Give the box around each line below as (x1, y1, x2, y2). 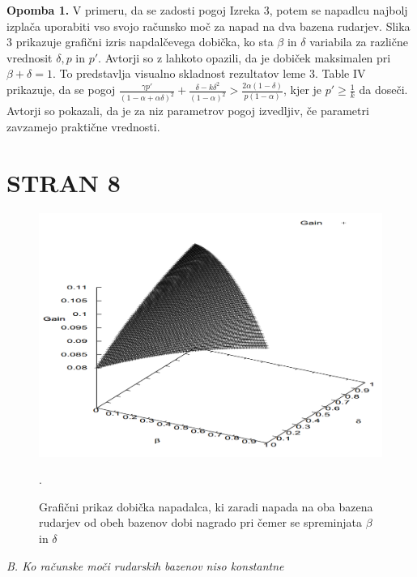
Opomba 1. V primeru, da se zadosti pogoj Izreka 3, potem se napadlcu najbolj (6, 2, 408, 18)
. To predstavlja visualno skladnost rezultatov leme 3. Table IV (52, 65, 366, 82)
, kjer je (283, 81, 322, 98)
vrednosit (6, 49, 53, 66)
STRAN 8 (6, 165, 121, 199)
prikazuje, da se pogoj (6, 81, 116, 98)
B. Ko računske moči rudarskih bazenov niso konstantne (6, 557, 284, 574)
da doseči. (359, 81, 408, 98)
